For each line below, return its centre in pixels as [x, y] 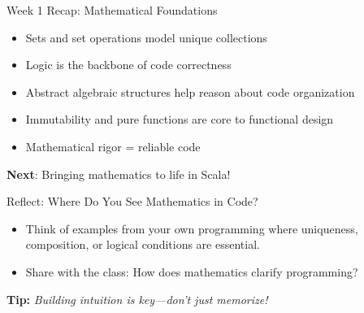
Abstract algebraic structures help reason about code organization [190, 91]
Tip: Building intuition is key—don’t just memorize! [137, 299]
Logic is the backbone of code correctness [128, 65]
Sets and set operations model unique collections [146, 37]
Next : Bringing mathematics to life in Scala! [119, 174]
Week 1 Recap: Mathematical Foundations [112, 10]
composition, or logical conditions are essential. [143, 244]
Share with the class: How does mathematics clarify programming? [192, 271]
